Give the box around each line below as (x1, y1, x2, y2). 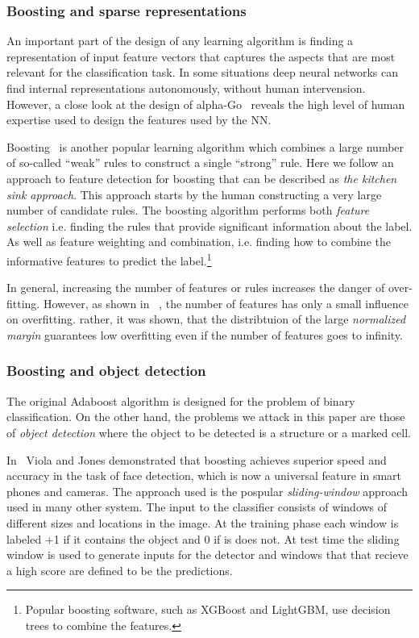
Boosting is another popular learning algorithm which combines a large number (6, 138, 404, 155)
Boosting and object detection (6, 361, 206, 381)
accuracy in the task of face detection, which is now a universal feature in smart (6, 467, 402, 484)
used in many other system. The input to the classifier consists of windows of (6, 498, 388, 515)
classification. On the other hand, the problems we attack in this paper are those (6, 408, 405, 425)
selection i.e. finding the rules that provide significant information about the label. (6, 217, 413, 234)
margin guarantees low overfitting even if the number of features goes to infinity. (6, 326, 403, 343)
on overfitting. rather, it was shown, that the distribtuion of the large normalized (6, 311, 406, 327)
